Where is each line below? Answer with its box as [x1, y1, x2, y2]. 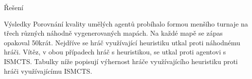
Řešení [4, 2, 23, 12]
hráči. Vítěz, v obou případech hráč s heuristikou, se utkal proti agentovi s [4, 47, 226, 57]
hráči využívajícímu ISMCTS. [4, 66, 92, 76]
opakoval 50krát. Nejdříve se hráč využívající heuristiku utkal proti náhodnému [4, 37, 240, 47]
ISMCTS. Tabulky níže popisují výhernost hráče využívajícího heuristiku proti [4, 56, 238, 66]
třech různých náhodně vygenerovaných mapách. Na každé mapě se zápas [4, 28, 223, 38]
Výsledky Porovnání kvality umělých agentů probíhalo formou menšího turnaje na [4, 18, 248, 28]
